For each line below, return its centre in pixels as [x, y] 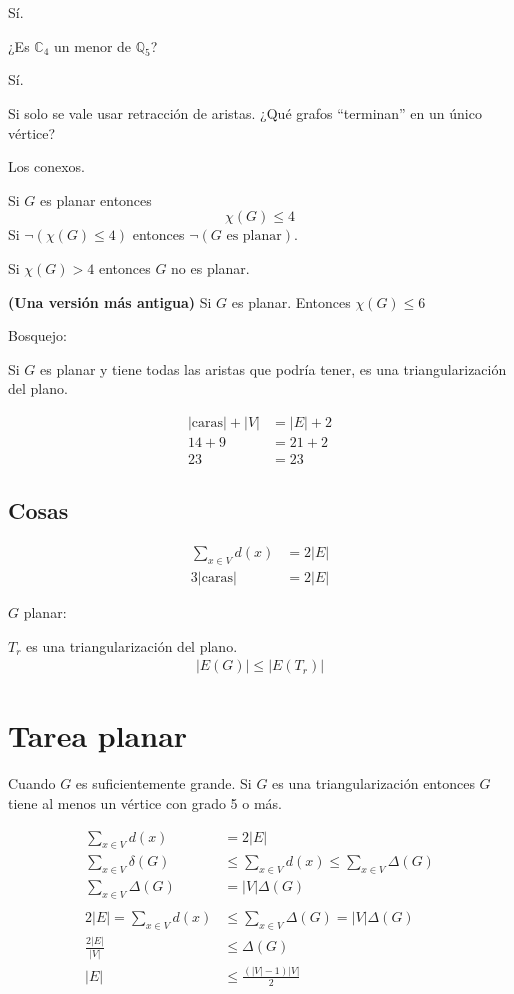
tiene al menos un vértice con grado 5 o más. [145, 803]
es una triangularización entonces [373, 783]
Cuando [32, 783]
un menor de [93, 45]
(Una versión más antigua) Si [110, 301]
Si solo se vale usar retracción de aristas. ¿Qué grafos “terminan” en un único [245, 112]
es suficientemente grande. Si [163, 783]
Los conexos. [46, 166]
